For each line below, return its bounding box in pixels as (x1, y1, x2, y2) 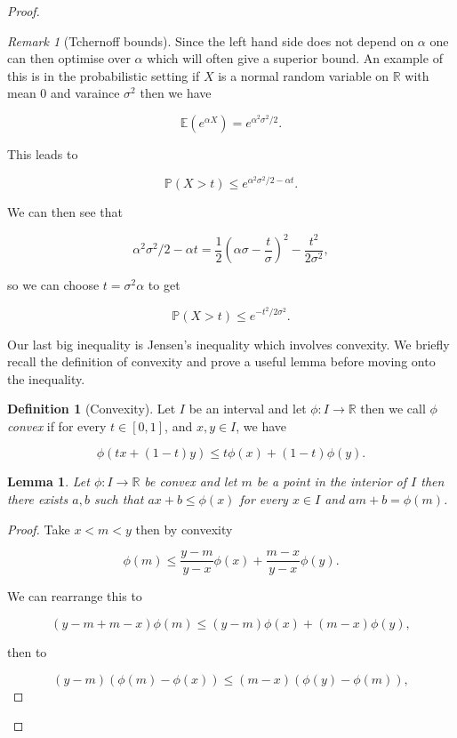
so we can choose (7, 276, 100, 294)
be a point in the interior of (256, 472, 407, 491)
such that (93, 490, 144, 509)
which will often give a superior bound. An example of (147, 49, 443, 68)
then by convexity (135, 519, 233, 538)
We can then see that (7, 203, 123, 221)
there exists (7, 490, 68, 509)
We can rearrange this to (7, 587, 142, 606)
